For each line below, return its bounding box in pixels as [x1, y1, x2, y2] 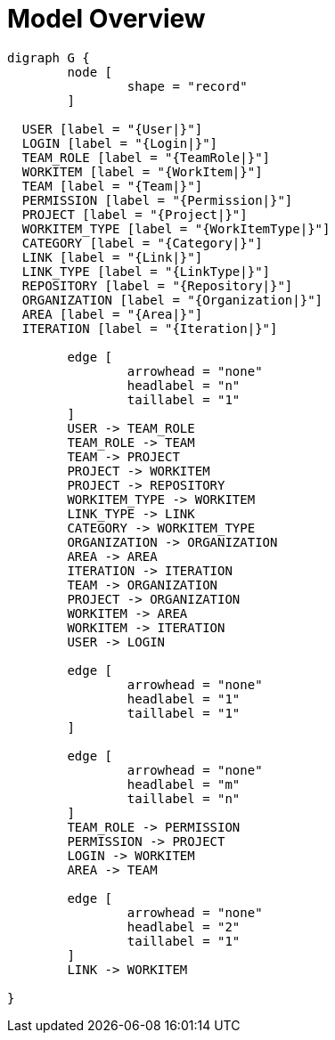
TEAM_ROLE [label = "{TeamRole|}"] [21, 150, 271, 165]
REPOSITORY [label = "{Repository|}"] [21, 278, 293, 293]
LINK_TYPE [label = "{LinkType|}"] [21, 264, 271, 279]
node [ [67, 64, 113, 79]
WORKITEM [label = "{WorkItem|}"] [21, 164, 263, 179]
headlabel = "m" [127, 776, 241, 792]
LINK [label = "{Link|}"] [21, 249, 203, 264]
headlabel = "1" [127, 691, 241, 706]
